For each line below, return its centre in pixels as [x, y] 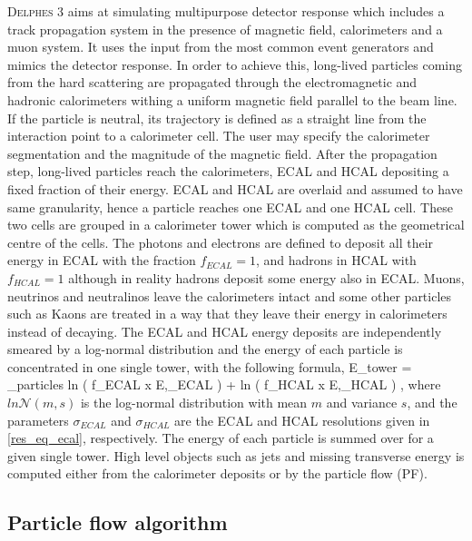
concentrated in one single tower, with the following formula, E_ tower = [210, 366]
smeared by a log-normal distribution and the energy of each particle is [205, 349]
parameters [38, 420]
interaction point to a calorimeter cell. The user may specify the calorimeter [219, 136]
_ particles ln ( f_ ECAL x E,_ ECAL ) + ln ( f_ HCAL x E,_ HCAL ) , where [224, 384]
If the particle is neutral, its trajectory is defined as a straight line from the [217, 118]
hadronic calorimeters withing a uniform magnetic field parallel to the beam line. [232, 99]
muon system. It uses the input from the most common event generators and [221, 47]
